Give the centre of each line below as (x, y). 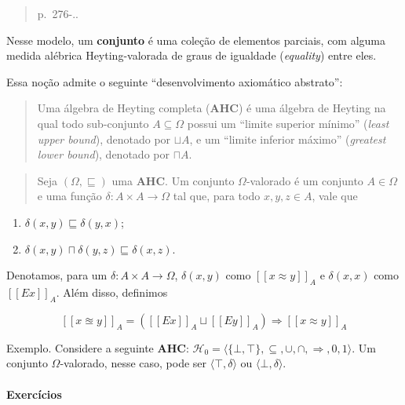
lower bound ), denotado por (103, 154)
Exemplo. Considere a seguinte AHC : (98, 347)
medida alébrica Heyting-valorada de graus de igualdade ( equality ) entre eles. (192, 55)
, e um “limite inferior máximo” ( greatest (288, 139)
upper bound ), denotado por (104, 139)
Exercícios (34, 394)
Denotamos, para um (57, 275)
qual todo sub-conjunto (93, 123)
